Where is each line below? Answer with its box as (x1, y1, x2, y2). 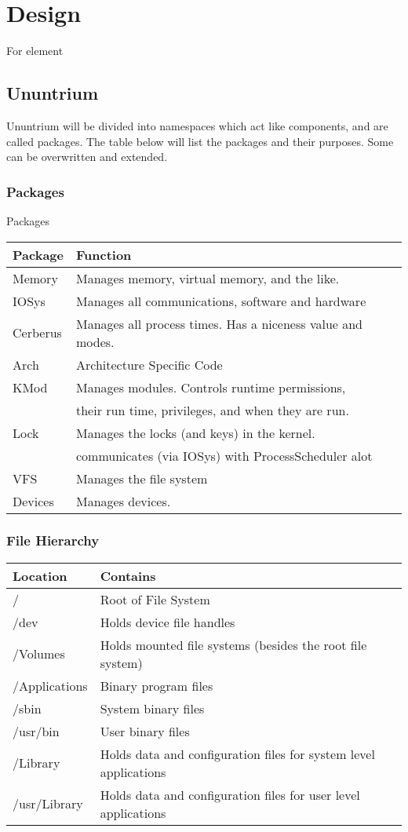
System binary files (100, 699, 205, 717)
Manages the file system (75, 469, 208, 487)
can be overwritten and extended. (6, 148, 168, 165)
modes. (75, 332, 115, 351)
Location (13, 566, 67, 585)
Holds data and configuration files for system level (100, 744, 375, 763)
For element (6, 42, 64, 59)
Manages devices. (75, 491, 171, 510)
